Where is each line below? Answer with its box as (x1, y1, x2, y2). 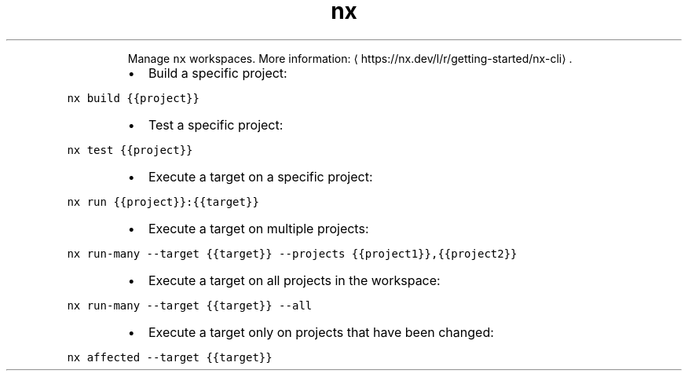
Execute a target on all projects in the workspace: (148, 272, 441, 288)
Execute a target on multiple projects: (148, 220, 369, 236)
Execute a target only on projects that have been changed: (148, 324, 494, 340)
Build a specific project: (148, 64, 287, 81)
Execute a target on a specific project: (148, 168, 373, 185)
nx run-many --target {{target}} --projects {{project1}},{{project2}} (67, 247, 518, 260)
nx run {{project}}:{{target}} (67, 195, 259, 208)
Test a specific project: (148, 116, 284, 133)
